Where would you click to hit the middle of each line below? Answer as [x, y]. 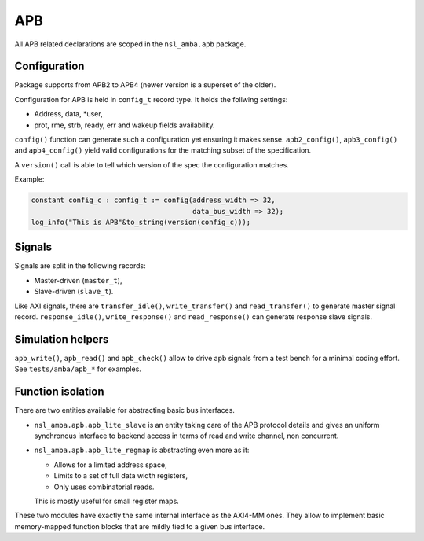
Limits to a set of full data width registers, [121, 476]
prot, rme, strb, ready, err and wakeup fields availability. [124, 125]
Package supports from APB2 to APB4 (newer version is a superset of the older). [145, 85]
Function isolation [59, 392]
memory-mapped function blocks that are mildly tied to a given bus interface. [140, 526]
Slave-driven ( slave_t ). [74, 292]
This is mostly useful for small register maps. [107, 501]
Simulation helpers [62, 339]
